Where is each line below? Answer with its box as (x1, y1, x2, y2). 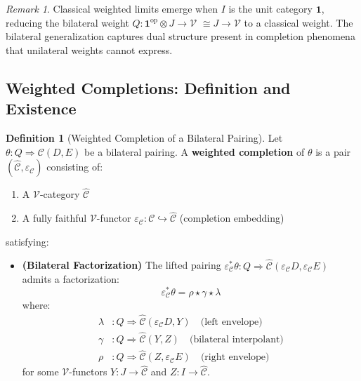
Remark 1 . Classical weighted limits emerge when (6, 1, 218, 15)
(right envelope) (200, 352, 270, 363)
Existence (6, 98, 77, 119)
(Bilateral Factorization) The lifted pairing (22, 258, 221, 272)
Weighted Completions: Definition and (6, 76, 291, 98)
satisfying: (6, 234, 49, 248)
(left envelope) (200, 316, 263, 327)
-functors (69, 364, 107, 379)
